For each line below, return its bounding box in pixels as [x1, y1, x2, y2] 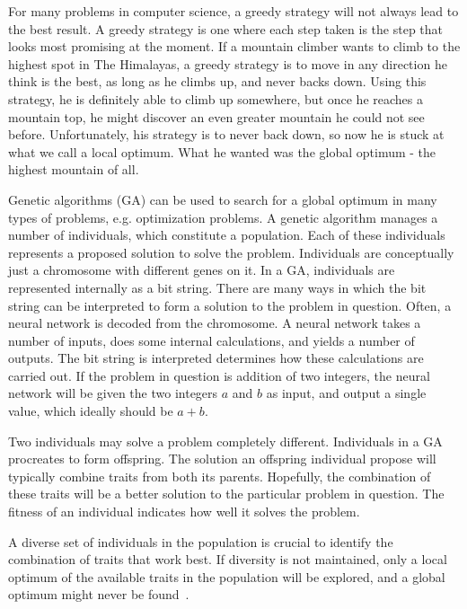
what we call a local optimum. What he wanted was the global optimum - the [8, 142, 436, 161]
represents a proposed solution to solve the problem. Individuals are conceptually [8, 243, 454, 261]
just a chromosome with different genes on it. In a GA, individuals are [8, 260, 395, 279]
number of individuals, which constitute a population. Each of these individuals [8, 225, 445, 244]
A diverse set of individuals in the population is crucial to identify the [8, 532, 393, 551]
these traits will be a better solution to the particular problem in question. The [8, 484, 445, 503]
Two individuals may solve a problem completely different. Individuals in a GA [8, 431, 443, 450]
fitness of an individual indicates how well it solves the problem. [8, 502, 360, 521]
